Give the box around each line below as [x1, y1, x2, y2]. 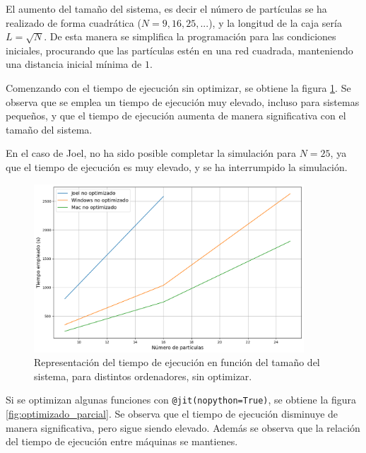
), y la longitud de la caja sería [208, 15, 342, 30]
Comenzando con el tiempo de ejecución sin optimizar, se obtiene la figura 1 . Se [6, 80, 351, 95]
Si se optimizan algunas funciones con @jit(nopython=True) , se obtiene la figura [6, 392, 357, 407]
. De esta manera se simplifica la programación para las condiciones [44, 29, 336, 44]
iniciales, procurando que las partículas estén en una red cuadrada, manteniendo [6, 42, 353, 57]
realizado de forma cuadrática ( [6, 15, 141, 30]
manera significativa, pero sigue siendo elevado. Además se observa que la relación [6, 420, 360, 435]
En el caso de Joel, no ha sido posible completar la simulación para [6, 146, 297, 160]
